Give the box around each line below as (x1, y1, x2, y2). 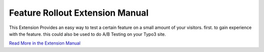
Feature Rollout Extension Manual (9, 7, 149, 18)
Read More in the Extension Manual (9, 40, 81, 46)
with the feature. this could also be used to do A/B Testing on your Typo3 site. (9, 31, 166, 37)
